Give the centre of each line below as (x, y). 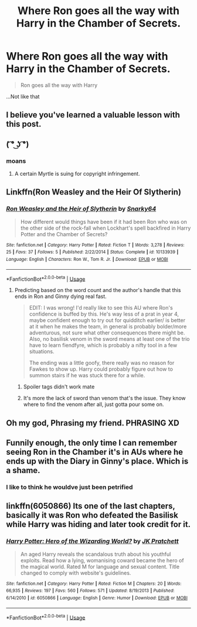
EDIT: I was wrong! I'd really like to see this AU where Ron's (101, 308)
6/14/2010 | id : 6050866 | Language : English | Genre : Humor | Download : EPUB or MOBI (97, 598)
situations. (42, 351)
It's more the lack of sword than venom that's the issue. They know (104, 398)
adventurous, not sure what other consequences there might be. (107, 333)
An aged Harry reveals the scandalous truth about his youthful (96, 554)
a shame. (23, 470)
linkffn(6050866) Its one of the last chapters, (91, 506)
